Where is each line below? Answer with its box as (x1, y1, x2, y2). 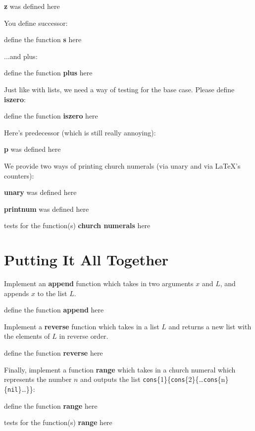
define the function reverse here (4, 348, 103, 358)
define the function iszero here (4, 111, 98, 121)
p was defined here (4, 144, 61, 154)
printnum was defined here (4, 203, 89, 214)
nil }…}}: (7, 383, 35, 394)
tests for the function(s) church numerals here (4, 220, 151, 231)
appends (4, 288, 29, 298)
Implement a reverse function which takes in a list (4, 321, 159, 331)
